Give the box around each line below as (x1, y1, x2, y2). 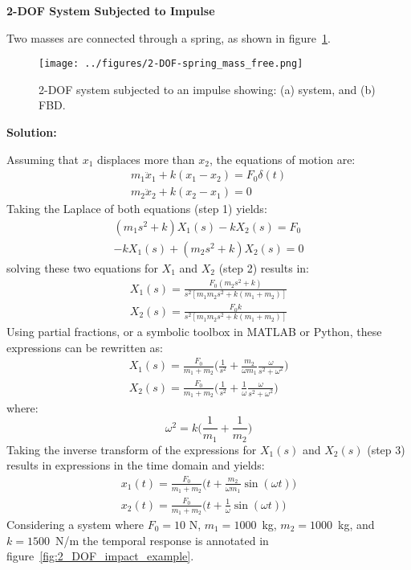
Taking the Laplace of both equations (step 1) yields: (6, 200, 267, 217)
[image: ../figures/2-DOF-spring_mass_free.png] (39, 58, 303, 70)
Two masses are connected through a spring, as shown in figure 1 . (6, 29, 331, 46)
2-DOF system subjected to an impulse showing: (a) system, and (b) (39, 80, 376, 97)
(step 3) (367, 441, 405, 457)
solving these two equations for (6, 259, 158, 276)
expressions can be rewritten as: (6, 338, 163, 355)
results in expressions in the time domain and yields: (6, 457, 265, 474)
